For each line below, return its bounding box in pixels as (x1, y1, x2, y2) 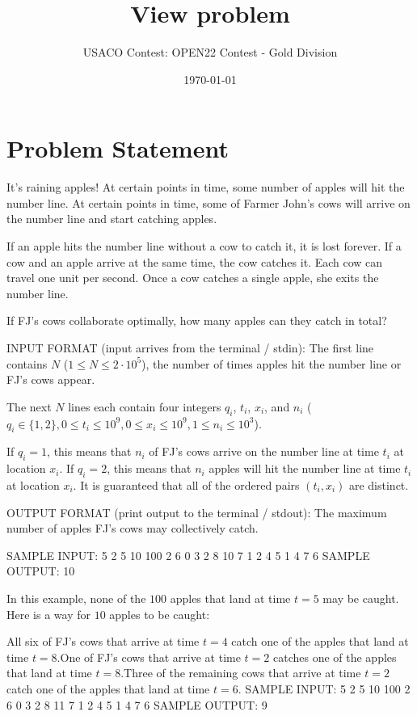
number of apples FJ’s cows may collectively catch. (6, 520, 259, 537)
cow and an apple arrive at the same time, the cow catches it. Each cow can (6, 253, 383, 270)
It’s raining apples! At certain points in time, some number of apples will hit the (6, 179, 405, 196)
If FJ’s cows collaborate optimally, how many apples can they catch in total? (6, 312, 387, 329)
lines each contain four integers (68, 398, 221, 415)
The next (6, 398, 52, 415)
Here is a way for (6, 605, 91, 622)
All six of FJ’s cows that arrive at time (6, 633, 200, 650)
